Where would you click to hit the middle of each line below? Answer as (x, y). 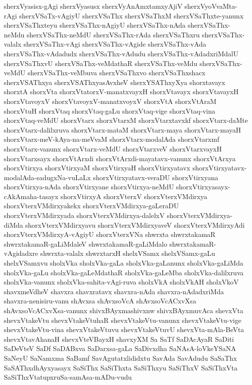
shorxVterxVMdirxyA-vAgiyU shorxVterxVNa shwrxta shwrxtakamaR (110, 234)
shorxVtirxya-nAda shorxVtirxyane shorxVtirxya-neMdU (89, 187)
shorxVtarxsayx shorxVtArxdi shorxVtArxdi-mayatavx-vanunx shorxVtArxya (120, 158)
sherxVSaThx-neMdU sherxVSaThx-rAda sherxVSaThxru (113, 34)
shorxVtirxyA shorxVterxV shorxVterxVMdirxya (134, 196)
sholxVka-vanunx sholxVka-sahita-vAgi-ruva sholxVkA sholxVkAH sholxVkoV (121, 282)
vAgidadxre (21, 253)
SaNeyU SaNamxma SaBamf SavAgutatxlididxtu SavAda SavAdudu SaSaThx (120, 358)
